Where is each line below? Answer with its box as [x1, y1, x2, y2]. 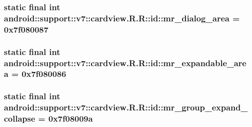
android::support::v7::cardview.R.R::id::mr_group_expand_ [4, 101, 248, 113]
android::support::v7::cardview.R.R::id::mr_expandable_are [4, 56, 247, 69]
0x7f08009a [48, 112, 93, 125]
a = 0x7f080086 [4, 68, 67, 80]
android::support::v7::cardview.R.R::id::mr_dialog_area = [4, 12, 240, 24]
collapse [4, 112, 35, 125]
